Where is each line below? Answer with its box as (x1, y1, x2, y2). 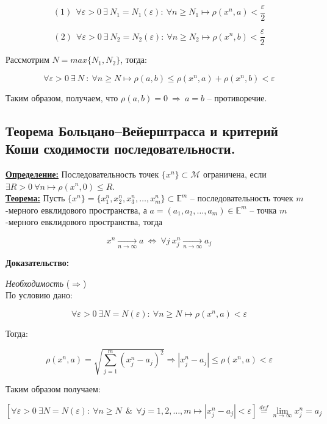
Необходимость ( (5, 276, 70, 289)
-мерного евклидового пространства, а (5, 203, 147, 216)
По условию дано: (5, 289, 73, 301)
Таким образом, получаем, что (5, 91, 118, 104)
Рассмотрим (5, 53, 49, 66)
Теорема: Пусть (5, 192, 65, 204)
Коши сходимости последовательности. (5, 139, 235, 158)
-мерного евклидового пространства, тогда (5, 215, 162, 228)
